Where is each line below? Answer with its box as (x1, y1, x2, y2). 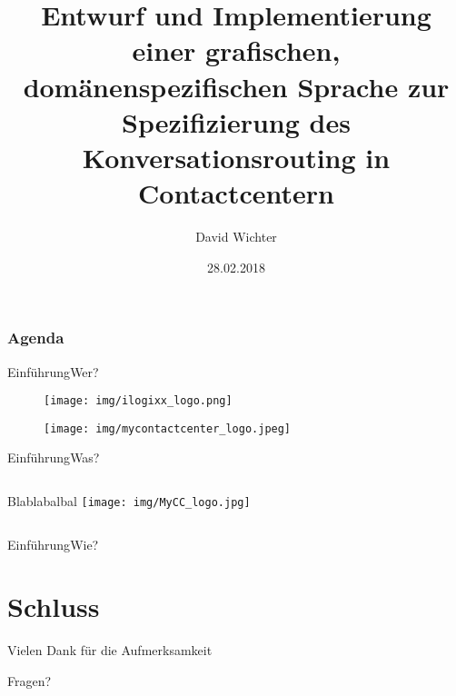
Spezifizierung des (122, 103, 351, 140)
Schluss (7, 588, 100, 625)
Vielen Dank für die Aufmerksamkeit (7, 641, 213, 660)
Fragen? (7, 671, 52, 691)
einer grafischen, (132, 32, 341, 69)
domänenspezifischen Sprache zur (23, 67, 450, 104)
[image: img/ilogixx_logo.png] (44, 394, 233, 408)
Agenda (7, 326, 64, 349)
